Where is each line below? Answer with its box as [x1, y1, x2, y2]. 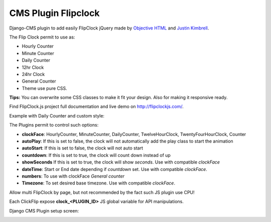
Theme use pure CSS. [22, 85, 67, 91]
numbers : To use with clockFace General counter [22, 173, 125, 179]
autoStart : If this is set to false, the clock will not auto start [22, 145, 143, 151]
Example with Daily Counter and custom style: [9, 112, 105, 118]
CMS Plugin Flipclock [9, 7, 100, 18]
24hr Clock [22, 71, 45, 77]
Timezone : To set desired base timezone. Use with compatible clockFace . [22, 180, 176, 186]
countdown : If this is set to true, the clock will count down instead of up [22, 152, 171, 158]
